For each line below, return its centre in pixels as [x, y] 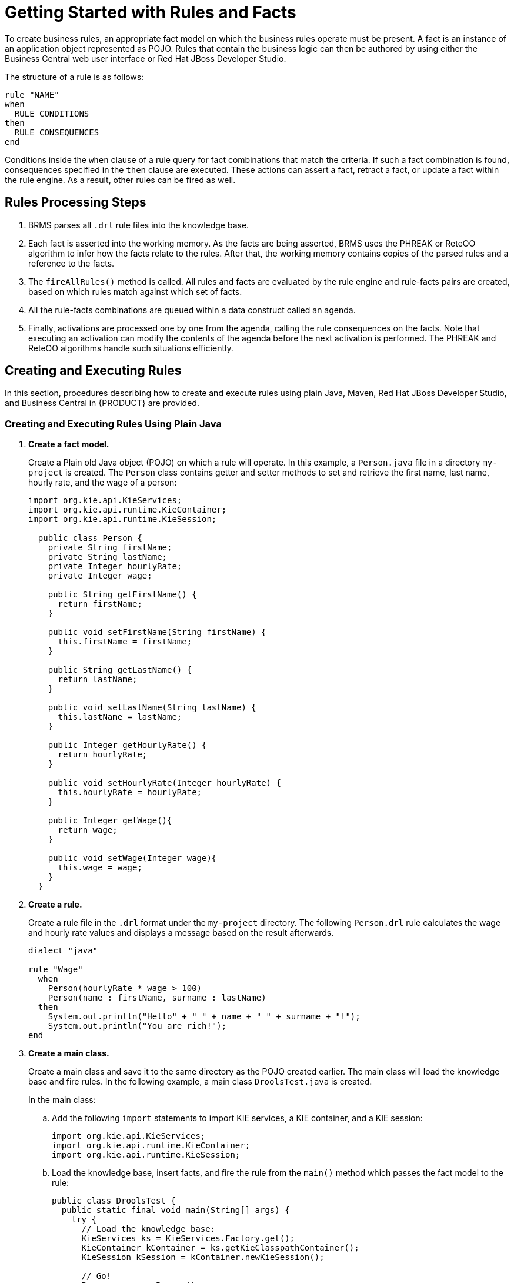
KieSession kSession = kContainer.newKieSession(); [203, 1257]
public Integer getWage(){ [110, 821]
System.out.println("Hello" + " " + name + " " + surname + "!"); [204, 1017]
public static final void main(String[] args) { [176, 1210]
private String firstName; [110, 548]
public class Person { [90, 538]
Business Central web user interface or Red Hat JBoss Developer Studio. [146, 58]
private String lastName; [108, 557]
